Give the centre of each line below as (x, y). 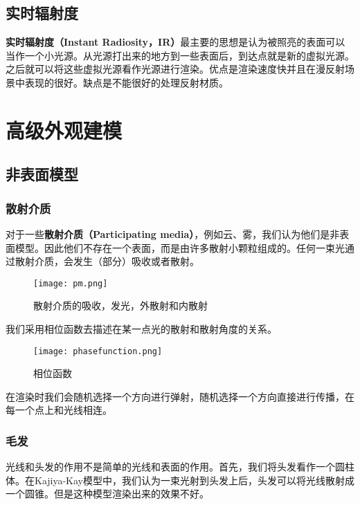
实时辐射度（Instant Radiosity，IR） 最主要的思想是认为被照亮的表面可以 (175, 42)
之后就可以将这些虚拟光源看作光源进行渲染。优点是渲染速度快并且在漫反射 (175, 69)
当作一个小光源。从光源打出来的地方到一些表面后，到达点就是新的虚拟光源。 (180, 55)
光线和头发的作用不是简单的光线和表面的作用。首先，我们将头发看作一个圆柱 (180, 467)
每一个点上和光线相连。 (59, 410)
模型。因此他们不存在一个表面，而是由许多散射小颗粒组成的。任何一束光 (180, 247)
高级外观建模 (64, 130)
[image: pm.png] (71, 283)
